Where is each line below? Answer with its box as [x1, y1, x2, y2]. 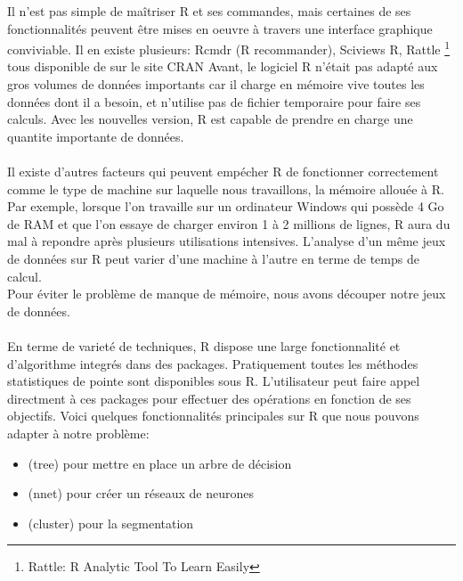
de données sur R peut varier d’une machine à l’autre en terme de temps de [7, 249, 419, 267]
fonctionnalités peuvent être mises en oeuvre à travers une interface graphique [7, 19, 433, 37]
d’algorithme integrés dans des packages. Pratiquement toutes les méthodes [7, 354, 418, 372]
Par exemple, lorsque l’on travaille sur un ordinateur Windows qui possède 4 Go [7, 197, 444, 216]
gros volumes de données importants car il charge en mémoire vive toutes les [7, 75, 425, 94]
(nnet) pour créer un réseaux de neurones [28, 484, 254, 503]
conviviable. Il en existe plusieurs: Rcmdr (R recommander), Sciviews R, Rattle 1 [7, 37, 451, 58]
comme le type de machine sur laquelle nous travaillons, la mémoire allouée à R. [7, 179, 444, 198]
